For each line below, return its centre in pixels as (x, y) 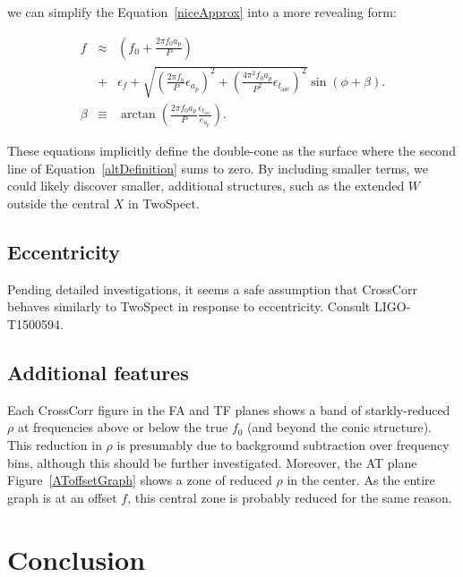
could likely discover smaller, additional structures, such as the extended (206, 186)
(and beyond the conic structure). (339, 427)
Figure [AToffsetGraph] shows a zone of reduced (140, 480)
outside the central (59, 204)
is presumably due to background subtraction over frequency (283, 444)
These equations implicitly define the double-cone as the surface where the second (231, 151)
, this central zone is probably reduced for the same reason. (290, 497)
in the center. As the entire (361, 480)
